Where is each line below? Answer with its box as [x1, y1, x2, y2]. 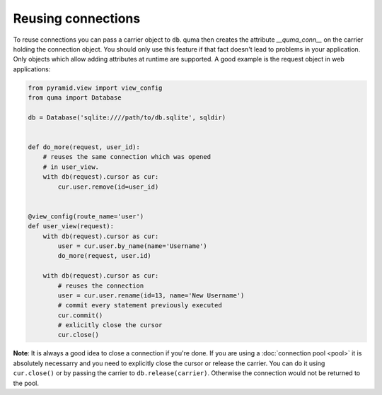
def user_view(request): [28, 223, 115, 230]
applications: [13, 64, 51, 73]
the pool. [13, 379, 39, 387]
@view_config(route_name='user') [28, 212, 144, 220]
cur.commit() [57, 311, 103, 319]
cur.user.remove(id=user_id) [57, 182, 159, 191]
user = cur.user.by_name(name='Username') [57, 242, 208, 250]
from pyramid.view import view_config [28, 83, 163, 92]
